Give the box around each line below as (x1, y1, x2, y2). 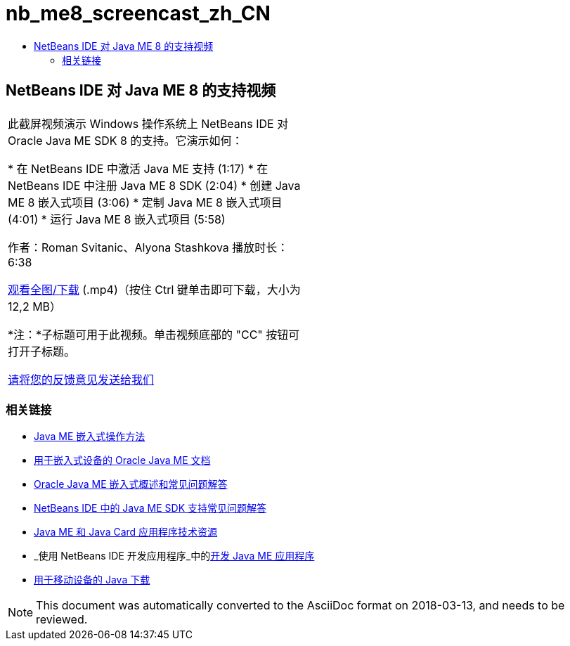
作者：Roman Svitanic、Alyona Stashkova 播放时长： (8, 240, 289, 254)
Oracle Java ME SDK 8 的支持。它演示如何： (8, 133, 243, 148)
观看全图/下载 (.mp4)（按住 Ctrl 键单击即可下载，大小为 (8, 282, 301, 297)
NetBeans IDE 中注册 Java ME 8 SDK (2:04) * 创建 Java (8, 178, 301, 193)
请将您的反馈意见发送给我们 (8, 372, 155, 387)
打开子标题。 (8, 344, 76, 358)
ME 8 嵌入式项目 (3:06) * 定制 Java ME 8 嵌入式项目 (8, 195, 283, 209)
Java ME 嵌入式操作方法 (34, 430, 145, 443)
